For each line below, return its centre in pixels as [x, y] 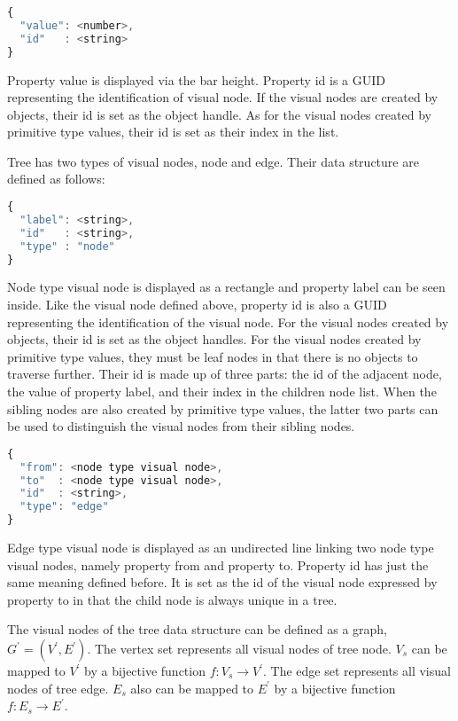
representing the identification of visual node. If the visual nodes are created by [223, 97]
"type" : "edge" [64, 507]
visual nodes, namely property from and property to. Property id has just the [218, 564]
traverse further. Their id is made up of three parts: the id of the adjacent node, [225, 374]
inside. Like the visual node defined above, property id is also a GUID [197, 305]
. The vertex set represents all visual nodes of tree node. [239, 648]
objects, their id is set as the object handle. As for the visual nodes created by [219, 114]
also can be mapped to [192, 688]
